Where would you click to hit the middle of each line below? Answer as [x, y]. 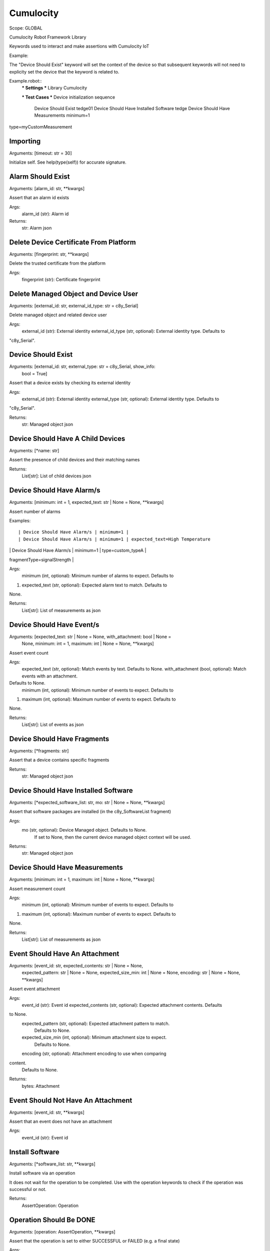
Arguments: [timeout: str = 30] [40, 153]
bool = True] [34, 373]
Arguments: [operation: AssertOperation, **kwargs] [62, 1231]
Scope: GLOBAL [26, 28]
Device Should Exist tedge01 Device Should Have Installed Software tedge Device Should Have [132, 109]
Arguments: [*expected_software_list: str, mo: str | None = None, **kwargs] [87, 803]
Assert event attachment [34, 989]
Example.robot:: [25, 81]
